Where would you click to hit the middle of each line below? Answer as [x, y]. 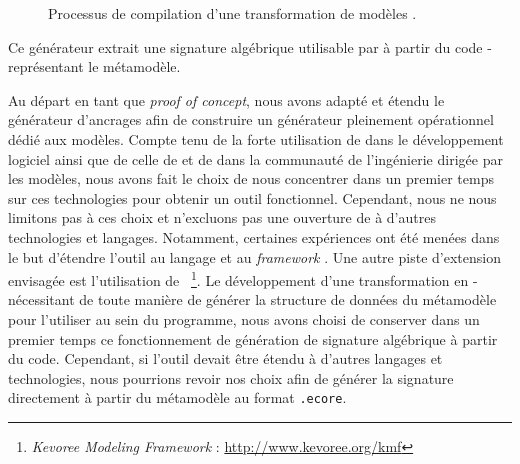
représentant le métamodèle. [94, 66]
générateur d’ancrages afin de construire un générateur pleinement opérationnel [251, 119]
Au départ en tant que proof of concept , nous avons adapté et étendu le [226, 99]
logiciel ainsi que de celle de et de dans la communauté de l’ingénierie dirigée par [255, 158]
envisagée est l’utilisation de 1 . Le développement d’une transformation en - [243, 278]
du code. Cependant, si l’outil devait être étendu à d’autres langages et [225, 358]
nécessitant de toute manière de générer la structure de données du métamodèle [252, 299]
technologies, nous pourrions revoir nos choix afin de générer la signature [231, 377]
